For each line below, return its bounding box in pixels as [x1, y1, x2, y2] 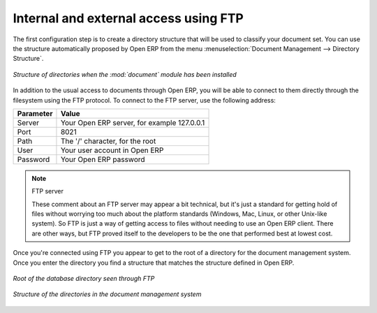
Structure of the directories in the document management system [13, 290, 202, 298]
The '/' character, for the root [60, 136, 156, 146]
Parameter [17, 108, 53, 118]
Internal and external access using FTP [13, 10, 244, 26]
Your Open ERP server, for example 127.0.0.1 [60, 117, 205, 127]
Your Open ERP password [60, 154, 146, 164]
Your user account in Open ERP [60, 145, 164, 155]
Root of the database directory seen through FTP [13, 275, 155, 283]
